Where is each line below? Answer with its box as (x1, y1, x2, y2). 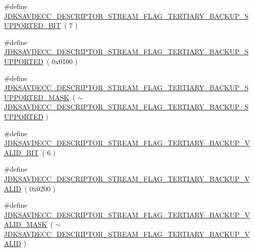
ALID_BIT (4, 147, 39, 157)
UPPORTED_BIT (4, 20, 61, 31)
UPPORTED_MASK (4, 92, 69, 102)
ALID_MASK (4, 219, 47, 229)
